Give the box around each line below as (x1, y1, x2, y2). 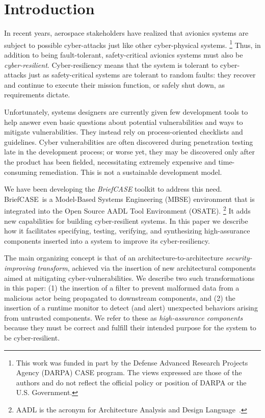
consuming (4, 166, 37, 177)
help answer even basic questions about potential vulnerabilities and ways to (4, 116, 243, 127)
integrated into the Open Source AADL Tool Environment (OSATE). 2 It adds (4, 204, 251, 216)
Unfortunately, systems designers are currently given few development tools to (4, 106, 248, 117)
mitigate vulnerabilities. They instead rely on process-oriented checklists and (4, 126, 243, 137)
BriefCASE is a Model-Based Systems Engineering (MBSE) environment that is (4, 193, 255, 204)
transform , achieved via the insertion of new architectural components (37, 262, 256, 273)
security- (225, 252, 252, 263)
